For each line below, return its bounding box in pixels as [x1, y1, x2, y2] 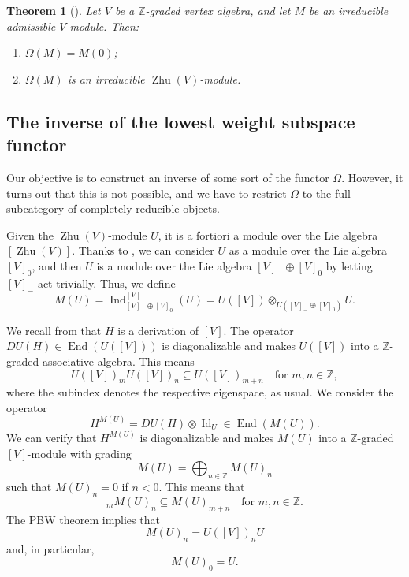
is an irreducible [67, 70, 145, 87]
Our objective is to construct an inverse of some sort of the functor [6, 169, 329, 185]
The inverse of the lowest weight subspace [6, 109, 355, 133]
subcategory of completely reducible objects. [6, 200, 220, 217]
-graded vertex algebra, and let [145, 2, 291, 18]
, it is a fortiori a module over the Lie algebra [158, 226, 378, 243]
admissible [6, 17, 56, 34]
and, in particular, [6, 540, 95, 557]
